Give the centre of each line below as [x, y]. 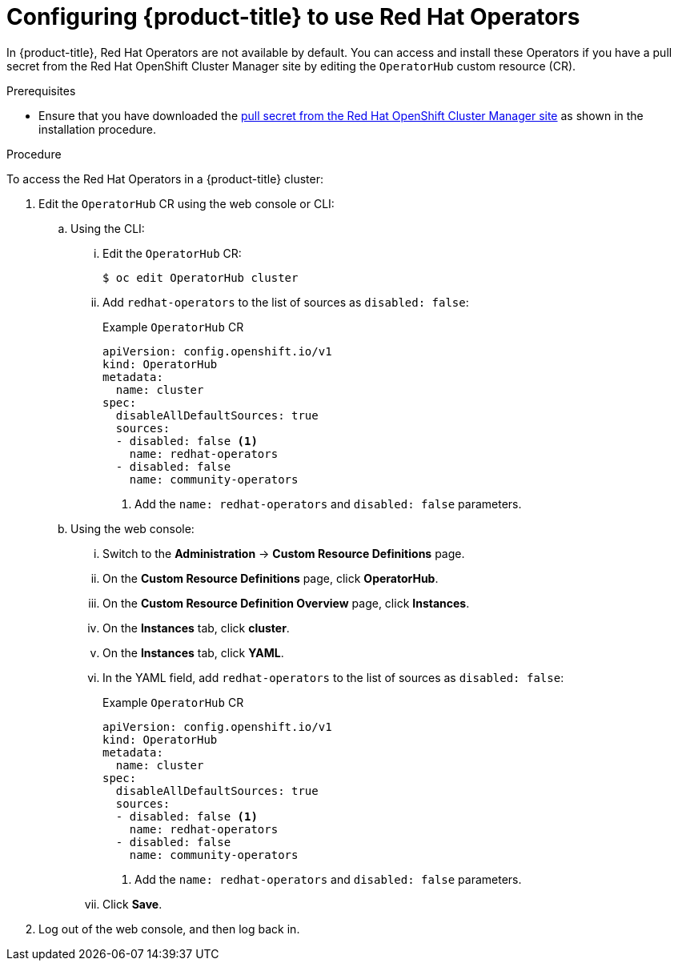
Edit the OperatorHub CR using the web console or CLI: [187, 203]
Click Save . [132, 904]
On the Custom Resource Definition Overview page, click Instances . [286, 603]
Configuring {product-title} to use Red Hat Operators [293, 17]
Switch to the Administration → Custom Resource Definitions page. [284, 553]
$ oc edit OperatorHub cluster [201, 277]
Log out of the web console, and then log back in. [169, 929]
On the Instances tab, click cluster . [196, 628]
